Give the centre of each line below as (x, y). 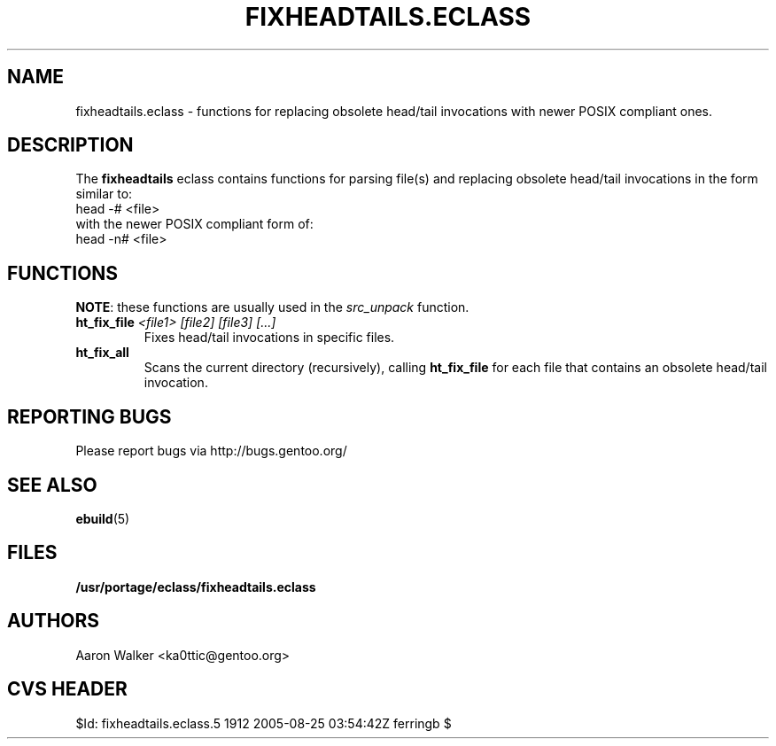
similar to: (104, 194)
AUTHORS (54, 621)
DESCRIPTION (70, 145)
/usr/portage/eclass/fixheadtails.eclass (196, 587)
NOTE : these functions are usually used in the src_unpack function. (272, 307)
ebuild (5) (103, 518)
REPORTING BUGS (89, 416)
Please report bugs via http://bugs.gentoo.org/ (211, 451)
